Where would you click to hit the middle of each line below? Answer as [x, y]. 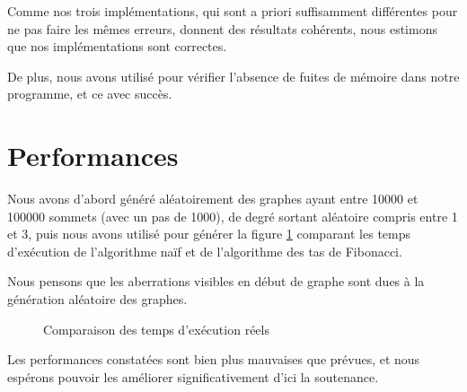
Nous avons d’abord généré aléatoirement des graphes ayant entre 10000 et [213, 199]
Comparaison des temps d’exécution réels [156, 329]
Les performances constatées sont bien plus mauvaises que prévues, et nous [214, 359]
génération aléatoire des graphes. [97, 299]
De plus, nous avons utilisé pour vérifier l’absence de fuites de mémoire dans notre [233, 76]
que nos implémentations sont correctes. [117, 46]
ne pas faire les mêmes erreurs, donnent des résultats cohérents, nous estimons [222, 28]
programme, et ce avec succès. [90, 94]
